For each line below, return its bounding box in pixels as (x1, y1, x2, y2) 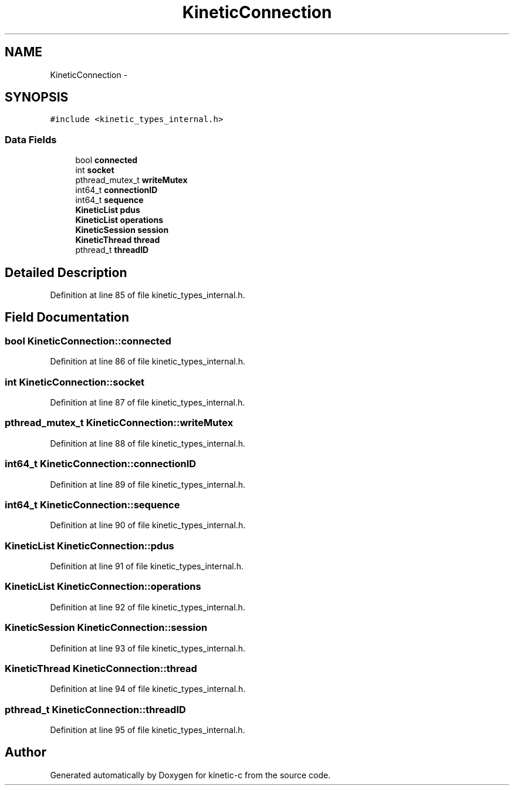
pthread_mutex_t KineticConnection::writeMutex (5, 417, 234, 429)
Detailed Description (5, 265, 127, 280)
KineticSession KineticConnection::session (5, 622, 208, 634)
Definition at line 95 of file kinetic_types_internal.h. (50, 725, 245, 735)
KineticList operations (75, 215, 164, 225)
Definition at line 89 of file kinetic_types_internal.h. (50, 479, 246, 489)
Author (5, 745, 46, 760)
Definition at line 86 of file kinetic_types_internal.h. (50, 356, 246, 367)
